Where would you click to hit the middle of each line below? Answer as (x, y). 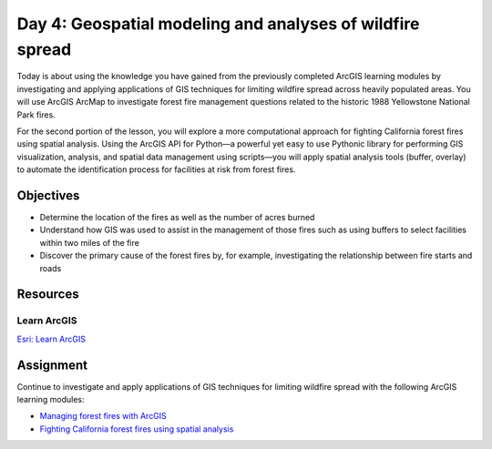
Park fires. (36, 115)
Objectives (48, 195)
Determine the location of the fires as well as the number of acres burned (177, 217)
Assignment (52, 365)
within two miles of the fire (90, 242)
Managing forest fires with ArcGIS (103, 416)
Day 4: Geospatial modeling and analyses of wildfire (218, 24)
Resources (48, 295)
